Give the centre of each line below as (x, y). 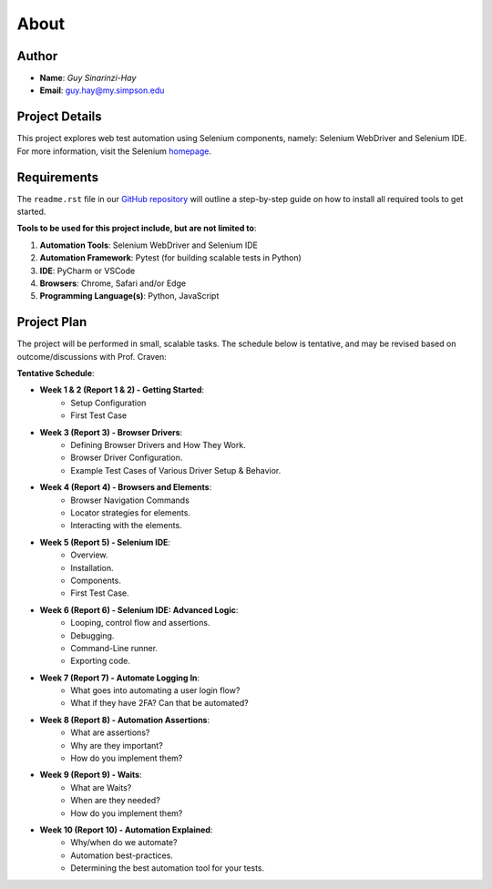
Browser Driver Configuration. (127, 458)
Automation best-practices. (122, 855)
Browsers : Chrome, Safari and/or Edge (113, 283)
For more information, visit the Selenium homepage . (114, 151)
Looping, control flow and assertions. (140, 623)
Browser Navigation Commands (130, 500)
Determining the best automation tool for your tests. (168, 868)
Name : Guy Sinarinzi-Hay (88, 78)
